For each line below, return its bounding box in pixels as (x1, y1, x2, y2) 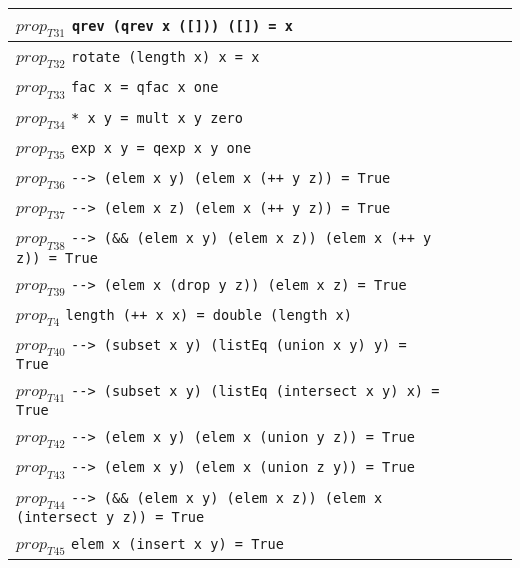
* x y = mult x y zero (71, 109, 243, 126)
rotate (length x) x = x (71, 49, 260, 66)
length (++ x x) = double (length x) (65, 306, 352, 323)
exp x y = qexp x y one (71, 139, 252, 156)
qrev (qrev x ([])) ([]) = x (71, 18, 293, 34)
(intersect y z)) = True (16, 508, 205, 525)
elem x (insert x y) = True (71, 535, 284, 552)
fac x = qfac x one (71, 79, 219, 96)
